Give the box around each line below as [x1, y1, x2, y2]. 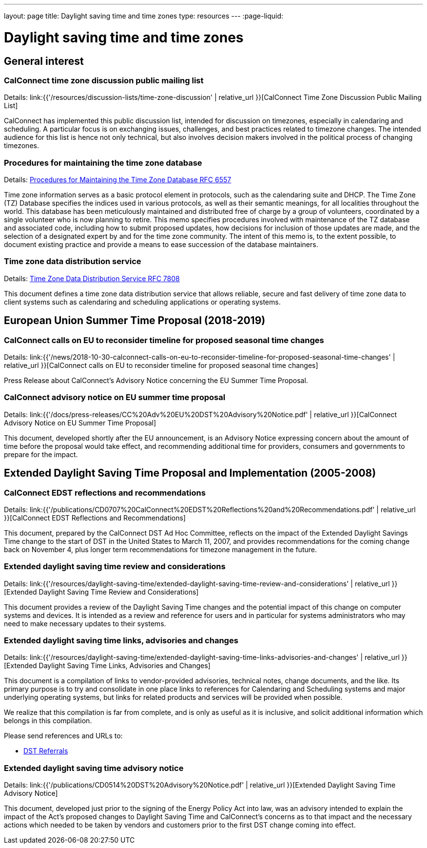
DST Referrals [23, 747, 68, 755]
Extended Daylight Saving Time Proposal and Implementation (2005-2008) [4, 467, 376, 480]
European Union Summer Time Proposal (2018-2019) [4, 314, 266, 327]
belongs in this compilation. [4, 716, 92, 725]
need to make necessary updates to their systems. [4, 619, 166, 628]
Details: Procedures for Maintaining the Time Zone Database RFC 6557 [4, 175, 232, 184]
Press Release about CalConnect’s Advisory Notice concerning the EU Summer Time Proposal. [4, 376, 308, 385]
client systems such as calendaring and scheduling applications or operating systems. [4, 297, 281, 306]
